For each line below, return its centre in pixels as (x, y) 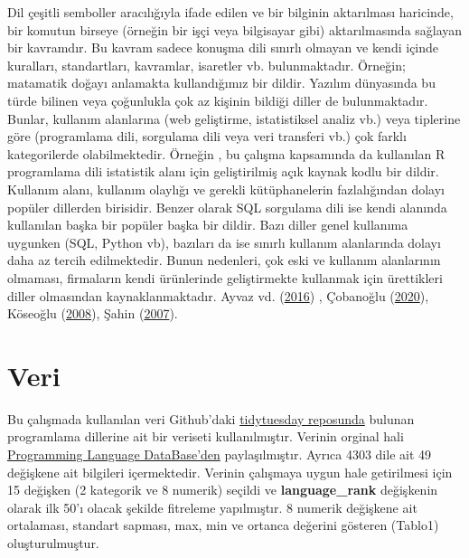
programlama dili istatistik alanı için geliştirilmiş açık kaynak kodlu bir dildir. (223, 171)
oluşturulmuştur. (53, 542)
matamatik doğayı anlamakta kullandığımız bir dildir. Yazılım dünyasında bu (221, 83)
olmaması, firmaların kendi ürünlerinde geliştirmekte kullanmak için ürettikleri (225, 277)
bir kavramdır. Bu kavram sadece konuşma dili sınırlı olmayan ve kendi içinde (223, 47)
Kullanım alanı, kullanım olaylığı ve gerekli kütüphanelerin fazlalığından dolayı (226, 189)
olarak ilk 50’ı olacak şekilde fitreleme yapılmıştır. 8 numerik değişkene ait (212, 507)
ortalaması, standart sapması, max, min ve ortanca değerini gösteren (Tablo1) (223, 525)
